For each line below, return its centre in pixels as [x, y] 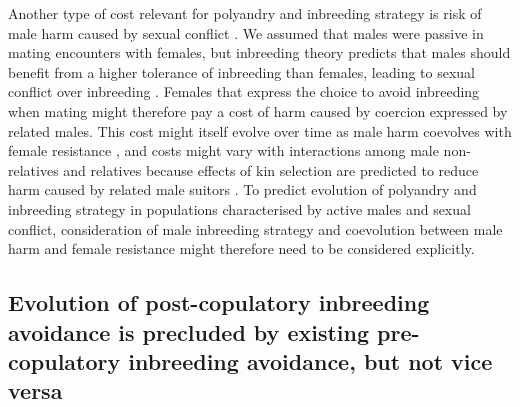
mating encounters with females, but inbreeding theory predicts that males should [259, 52]
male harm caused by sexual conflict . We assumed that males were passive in [246, 32]
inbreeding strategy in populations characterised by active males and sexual [239, 208]
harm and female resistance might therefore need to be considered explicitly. [241, 248]
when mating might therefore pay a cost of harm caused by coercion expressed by [258, 110]
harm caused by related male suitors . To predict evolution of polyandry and [242, 189]
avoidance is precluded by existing [189, 331]
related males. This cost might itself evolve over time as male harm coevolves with [260, 130]
